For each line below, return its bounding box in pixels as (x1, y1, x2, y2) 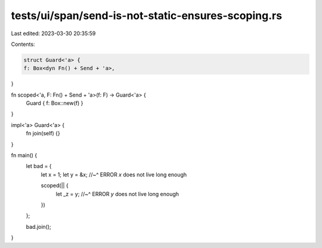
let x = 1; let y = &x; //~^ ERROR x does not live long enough (41, 170, 187, 178)
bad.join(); (26, 223, 52, 230)
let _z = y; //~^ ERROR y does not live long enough (55, 190, 179, 197)
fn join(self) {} (26, 130, 61, 137)
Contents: (11, 41, 35, 48)
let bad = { (26, 163, 52, 170)
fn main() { (11, 152, 38, 159)
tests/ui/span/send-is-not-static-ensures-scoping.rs (11, 9, 283, 22)
